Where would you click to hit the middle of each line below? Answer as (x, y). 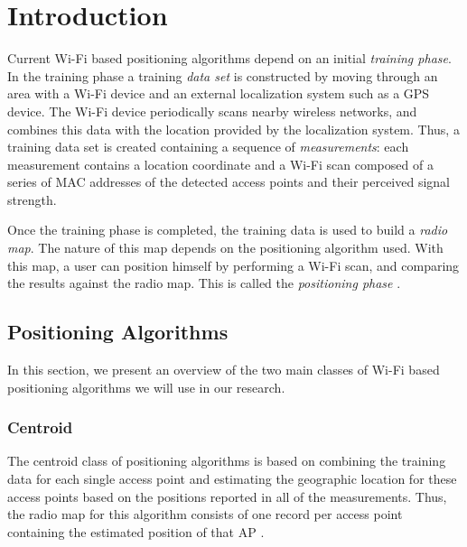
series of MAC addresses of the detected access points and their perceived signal (229, 182)
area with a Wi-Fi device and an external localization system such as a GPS (219, 93)
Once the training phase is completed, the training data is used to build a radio (228, 230)
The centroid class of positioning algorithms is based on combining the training (227, 461)
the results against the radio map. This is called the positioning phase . (204, 283)
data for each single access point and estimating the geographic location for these (232, 479)
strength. (32, 199)
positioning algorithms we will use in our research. (146, 387)
